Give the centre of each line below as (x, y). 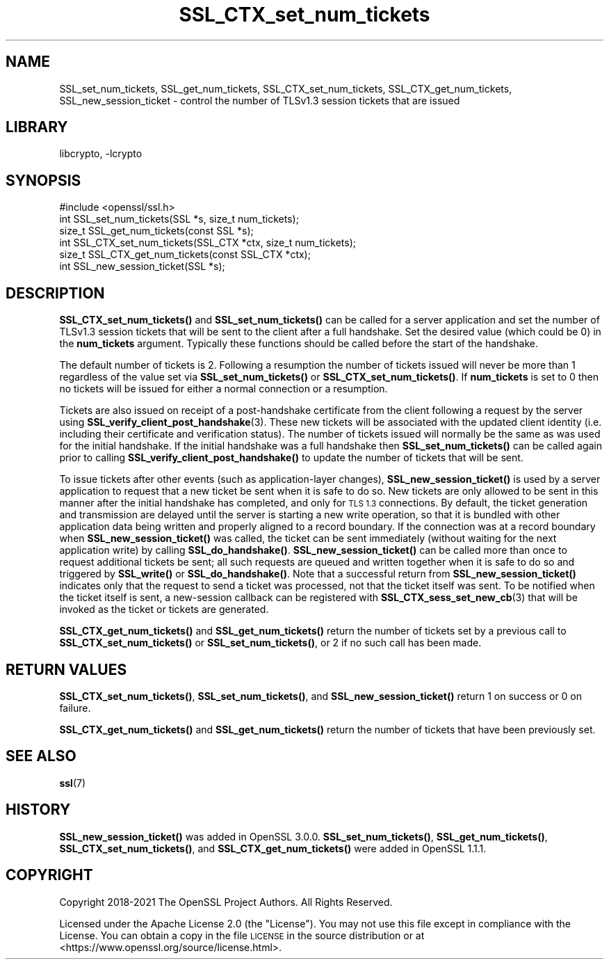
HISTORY (38, 810)
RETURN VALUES (66, 669)
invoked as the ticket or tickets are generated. (164, 609)
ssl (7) (73, 783)
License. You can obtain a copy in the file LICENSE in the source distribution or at (242, 935)
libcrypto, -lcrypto (101, 154)
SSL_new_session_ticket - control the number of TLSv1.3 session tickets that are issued (260, 100)
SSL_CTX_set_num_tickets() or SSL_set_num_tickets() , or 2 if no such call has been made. (270, 643)
